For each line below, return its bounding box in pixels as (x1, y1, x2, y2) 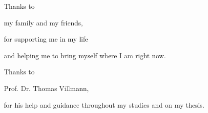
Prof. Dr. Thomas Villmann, (4, 83, 89, 93)
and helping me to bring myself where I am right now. (4, 50, 166, 60)
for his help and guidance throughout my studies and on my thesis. (4, 99, 205, 110)
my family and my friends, (4, 17, 83, 27)
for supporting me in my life (4, 34, 88, 44)
